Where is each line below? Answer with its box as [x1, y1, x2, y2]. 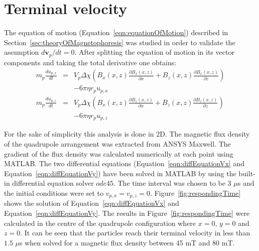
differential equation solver [12, 178, 94, 188]
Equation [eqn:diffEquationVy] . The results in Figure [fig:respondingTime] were [4, 208, 250, 218]
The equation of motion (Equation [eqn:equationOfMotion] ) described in [4, 27, 228, 38]
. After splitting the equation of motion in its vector [74, 47, 234, 57]
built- [238, 168, 255, 178]
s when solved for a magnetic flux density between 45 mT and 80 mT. [20, 237, 235, 247]
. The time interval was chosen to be [113, 178, 225, 188]
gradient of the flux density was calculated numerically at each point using [4, 148, 233, 159]
